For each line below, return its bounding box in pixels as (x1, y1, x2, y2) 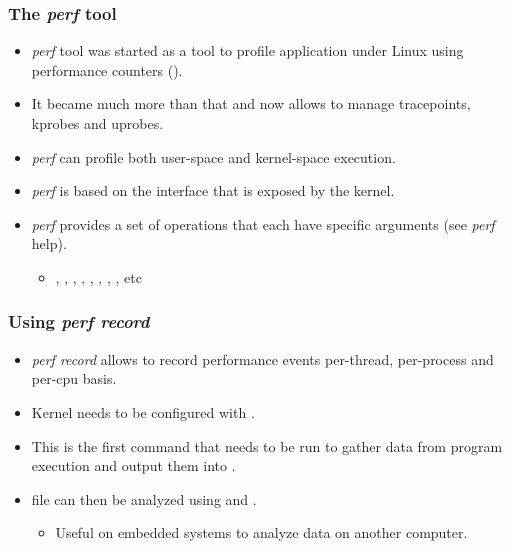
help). (31, 233, 67, 254)
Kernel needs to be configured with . (31, 401, 255, 422)
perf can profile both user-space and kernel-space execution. (31, 146, 396, 167)
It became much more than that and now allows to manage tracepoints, (31, 93, 471, 114)
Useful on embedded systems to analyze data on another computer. (55, 522, 468, 543)
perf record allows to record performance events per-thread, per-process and (31, 348, 494, 369)
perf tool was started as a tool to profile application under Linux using (31, 40, 464, 61)
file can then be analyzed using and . (31, 488, 257, 509)
